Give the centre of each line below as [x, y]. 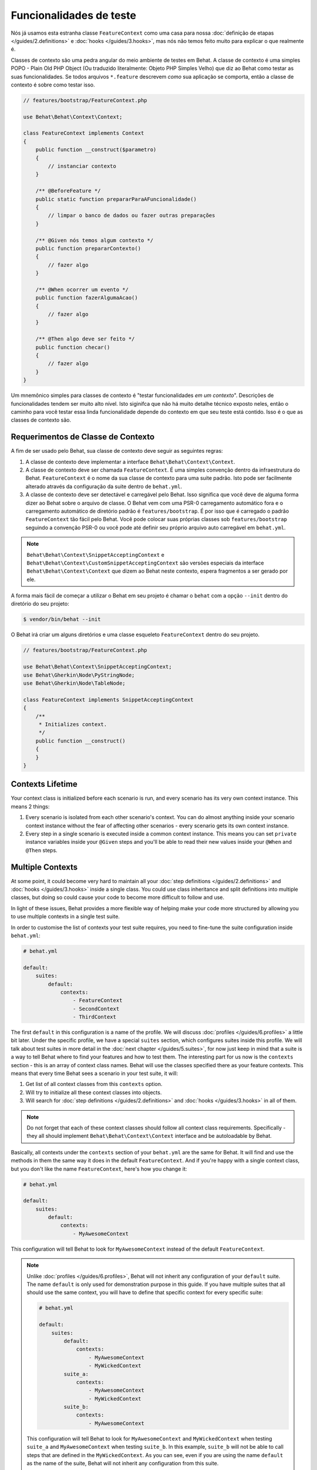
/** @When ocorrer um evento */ [82, 289]
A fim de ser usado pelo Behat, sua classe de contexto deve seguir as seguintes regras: [117, 451]
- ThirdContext [95, 1017]
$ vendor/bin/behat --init [62, 619]
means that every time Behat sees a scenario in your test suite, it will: [95, 1074]
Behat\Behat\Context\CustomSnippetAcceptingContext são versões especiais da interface [145, 563]
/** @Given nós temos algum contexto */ [95, 240]
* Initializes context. [73, 724]
